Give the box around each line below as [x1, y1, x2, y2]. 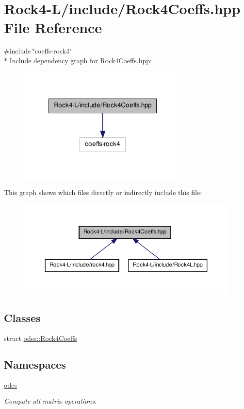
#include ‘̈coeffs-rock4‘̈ [4, 46, 71, 56]
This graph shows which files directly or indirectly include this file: [4, 187, 202, 197]
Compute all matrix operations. [4, 396, 97, 406]
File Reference [4, 18, 102, 37]
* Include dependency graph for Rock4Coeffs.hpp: [4, 55, 152, 65]
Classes [4, 310, 41, 325]
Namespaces [4, 357, 66, 372]
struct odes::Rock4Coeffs [4, 333, 77, 343]
